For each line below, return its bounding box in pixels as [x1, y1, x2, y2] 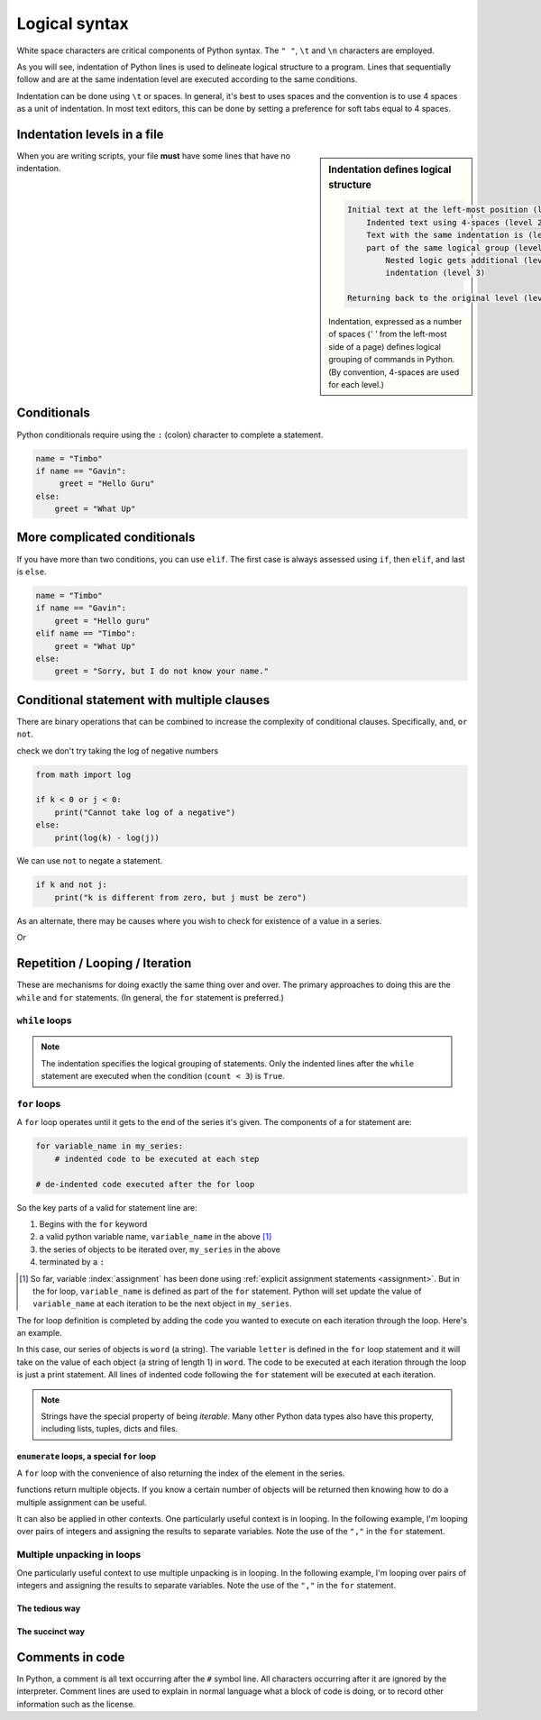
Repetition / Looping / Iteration [16, 956, 192, 971]
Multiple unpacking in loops [16, 1549, 142, 1561]
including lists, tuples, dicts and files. [41, 1423, 179, 1434]
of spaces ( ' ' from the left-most [328, 329, 447, 340]
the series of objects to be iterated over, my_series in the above [39, 1244, 281, 1255]
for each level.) [328, 380, 385, 390]
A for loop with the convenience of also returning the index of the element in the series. [16, 1468, 345, 1478]
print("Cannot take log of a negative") [54, 807, 236, 818]
